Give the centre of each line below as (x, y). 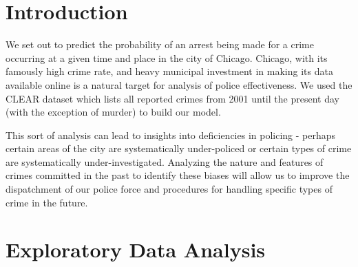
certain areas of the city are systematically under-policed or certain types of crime (179, 148)
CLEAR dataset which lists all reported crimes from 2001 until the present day (172, 98)
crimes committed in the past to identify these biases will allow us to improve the (178, 175)
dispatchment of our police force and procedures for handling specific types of (169, 189)
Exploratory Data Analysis (136, 249)
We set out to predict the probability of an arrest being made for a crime (160, 44)
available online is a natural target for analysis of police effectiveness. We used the (179, 84)
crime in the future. (47, 202)
